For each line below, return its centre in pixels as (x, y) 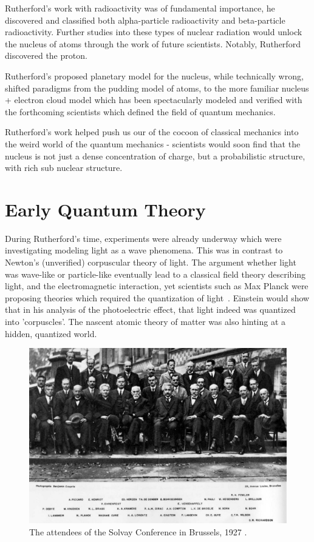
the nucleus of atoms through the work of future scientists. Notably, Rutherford (153, 43)
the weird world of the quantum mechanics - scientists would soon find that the (153, 143)
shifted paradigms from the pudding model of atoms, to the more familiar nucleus (157, 88)
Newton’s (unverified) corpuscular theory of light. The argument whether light (151, 262)
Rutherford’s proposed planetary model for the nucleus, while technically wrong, (154, 75)
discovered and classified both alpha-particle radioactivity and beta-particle (145, 20)
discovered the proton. (46, 55)
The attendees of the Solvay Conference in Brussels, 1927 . (138, 531)
